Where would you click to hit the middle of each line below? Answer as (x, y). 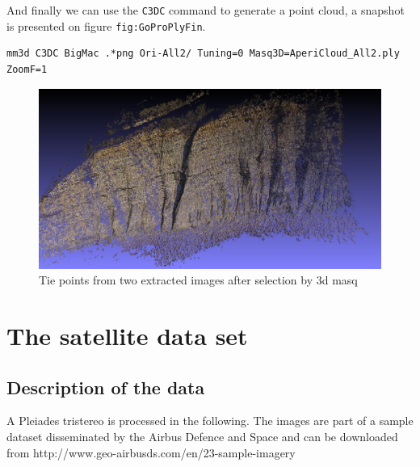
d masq (340, 280)
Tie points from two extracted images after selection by (176, 280)
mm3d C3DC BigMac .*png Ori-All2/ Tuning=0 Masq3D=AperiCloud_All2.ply (203, 54)
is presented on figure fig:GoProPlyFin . (106, 25)
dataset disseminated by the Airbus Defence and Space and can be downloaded (202, 437)
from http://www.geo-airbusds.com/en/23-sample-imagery (151, 452)
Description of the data (106, 387)
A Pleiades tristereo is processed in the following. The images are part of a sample (210, 421)
